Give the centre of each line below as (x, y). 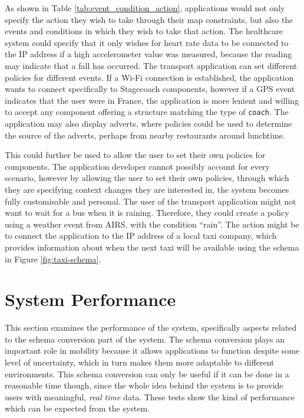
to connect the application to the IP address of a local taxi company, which (141, 236)
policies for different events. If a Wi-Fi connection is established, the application (149, 77)
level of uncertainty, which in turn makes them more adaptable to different (140, 362)
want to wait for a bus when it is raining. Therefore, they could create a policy (147, 213)
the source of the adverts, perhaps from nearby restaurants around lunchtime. (145, 135)
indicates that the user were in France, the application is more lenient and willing (152, 100)
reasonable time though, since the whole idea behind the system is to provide (144, 385)
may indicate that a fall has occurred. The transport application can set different (151, 65)
